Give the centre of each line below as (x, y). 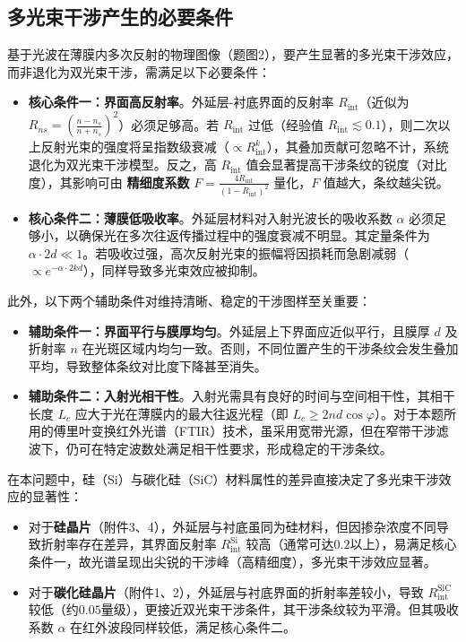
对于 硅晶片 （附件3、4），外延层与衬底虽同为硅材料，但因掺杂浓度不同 (232, 526)
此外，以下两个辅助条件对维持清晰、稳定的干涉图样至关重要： (189, 300)
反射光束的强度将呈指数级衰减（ (135, 147)
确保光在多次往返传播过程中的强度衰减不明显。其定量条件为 (254, 235)
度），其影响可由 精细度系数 (109, 182)
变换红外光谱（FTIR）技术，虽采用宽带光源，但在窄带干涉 (263, 431)
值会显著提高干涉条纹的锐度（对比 (346, 165)
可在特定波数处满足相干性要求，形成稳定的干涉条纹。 (235, 449)
